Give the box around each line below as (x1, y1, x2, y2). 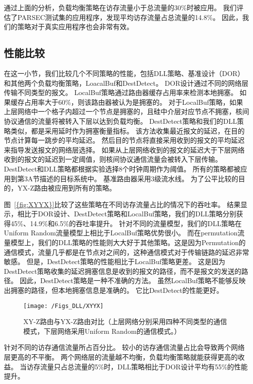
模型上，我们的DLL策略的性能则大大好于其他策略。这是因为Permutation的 (10, 237, 246, 248)
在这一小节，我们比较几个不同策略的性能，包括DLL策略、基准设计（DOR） (4, 68, 245, 78)
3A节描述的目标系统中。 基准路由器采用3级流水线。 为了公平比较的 (24, 173, 238, 183)
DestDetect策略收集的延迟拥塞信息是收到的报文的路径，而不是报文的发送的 (4, 266, 242, 276)
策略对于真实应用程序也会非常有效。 (17, 21, 133, 32)
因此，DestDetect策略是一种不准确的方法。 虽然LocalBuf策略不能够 (19, 275, 232, 286)
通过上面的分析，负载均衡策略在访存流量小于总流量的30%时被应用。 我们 (4, 2, 237, 12)
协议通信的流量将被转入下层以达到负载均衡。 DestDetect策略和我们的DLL (4, 115, 237, 126)
